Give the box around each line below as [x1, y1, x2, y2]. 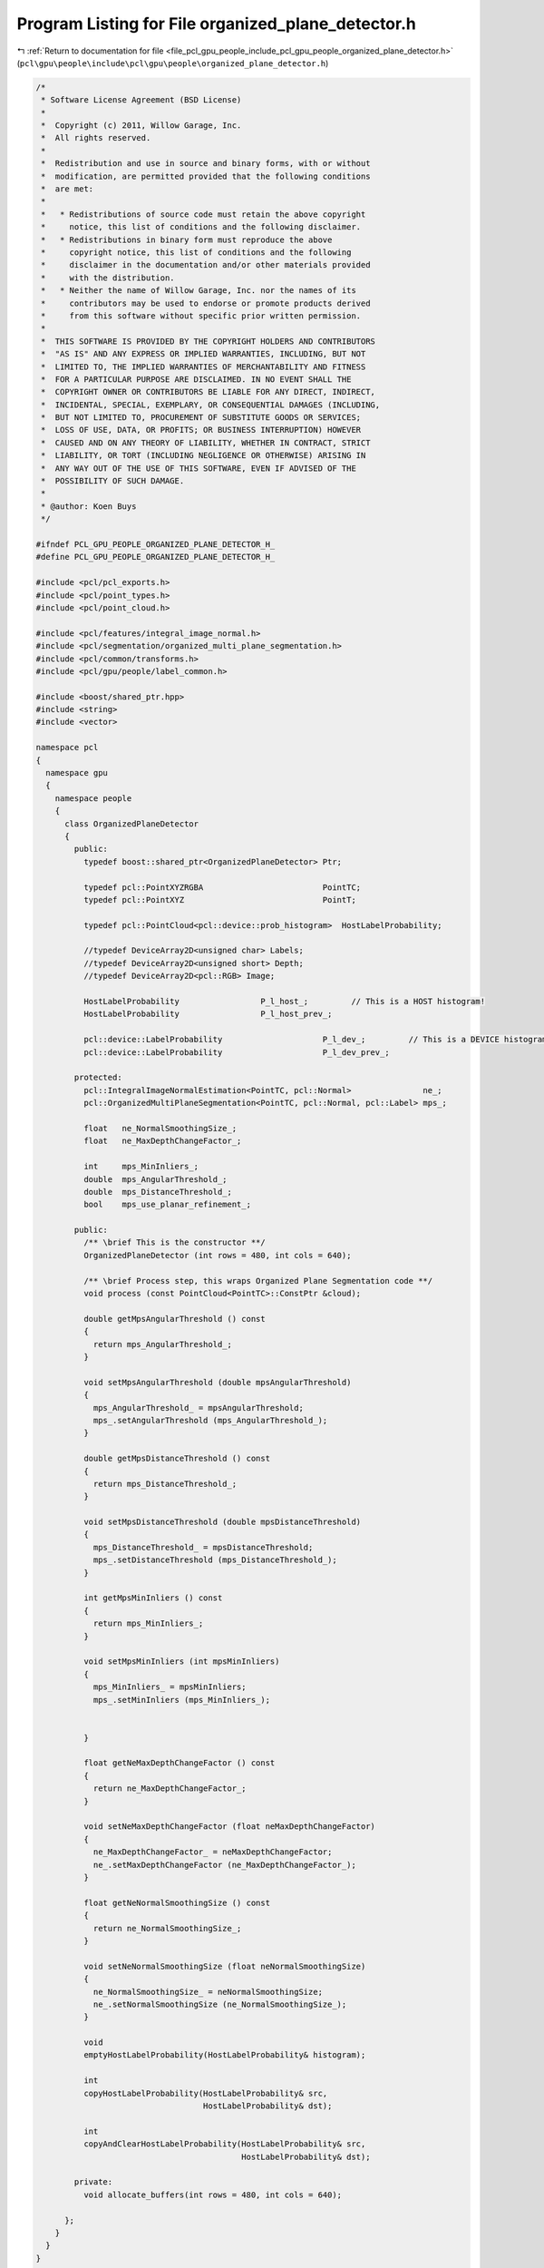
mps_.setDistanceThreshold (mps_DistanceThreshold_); [92, 1555, 337, 1565]
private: [73, 2177, 113, 2187]
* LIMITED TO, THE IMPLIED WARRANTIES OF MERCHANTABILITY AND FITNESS [41, 361, 366, 372]
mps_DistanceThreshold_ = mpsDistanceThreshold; [92, 1542, 314, 1552]
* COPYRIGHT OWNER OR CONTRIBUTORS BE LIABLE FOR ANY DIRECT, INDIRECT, [41, 386, 376, 397]
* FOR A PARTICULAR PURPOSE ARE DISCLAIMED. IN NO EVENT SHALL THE [41, 374, 352, 385]
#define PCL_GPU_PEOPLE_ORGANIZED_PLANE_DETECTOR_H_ [35, 552, 276, 562]
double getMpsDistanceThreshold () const [83, 1453, 271, 1464]
